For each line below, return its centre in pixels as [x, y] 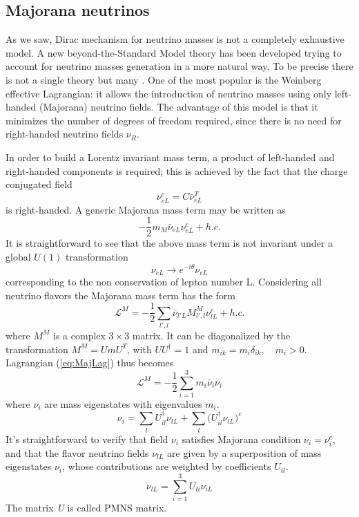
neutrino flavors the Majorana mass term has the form [121, 295]
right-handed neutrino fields [65, 134]
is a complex [79, 335]
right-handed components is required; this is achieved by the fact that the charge [177, 170]
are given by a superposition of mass [244, 452]
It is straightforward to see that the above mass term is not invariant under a [169, 243]
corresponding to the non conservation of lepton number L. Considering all [164, 281]
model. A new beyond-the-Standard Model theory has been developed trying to [174, 52]
